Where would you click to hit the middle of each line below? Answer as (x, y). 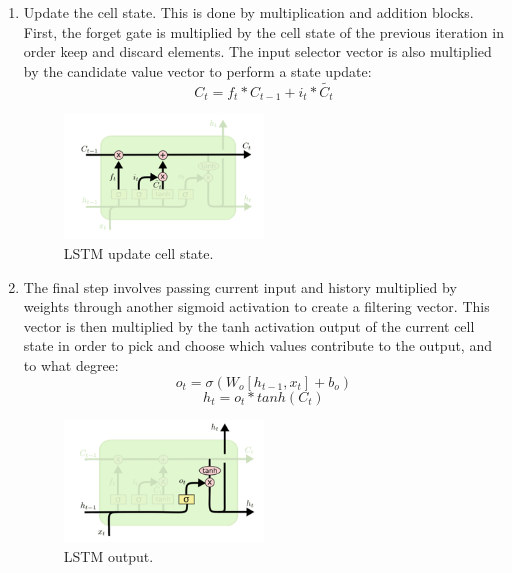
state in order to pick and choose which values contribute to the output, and (257, 345)
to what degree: (71, 364)
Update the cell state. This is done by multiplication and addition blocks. (248, 12)
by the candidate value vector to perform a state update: (197, 70)
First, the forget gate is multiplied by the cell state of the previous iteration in (263, 31)
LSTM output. (108, 555)
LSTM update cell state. (138, 252)
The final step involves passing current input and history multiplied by (240, 286)
